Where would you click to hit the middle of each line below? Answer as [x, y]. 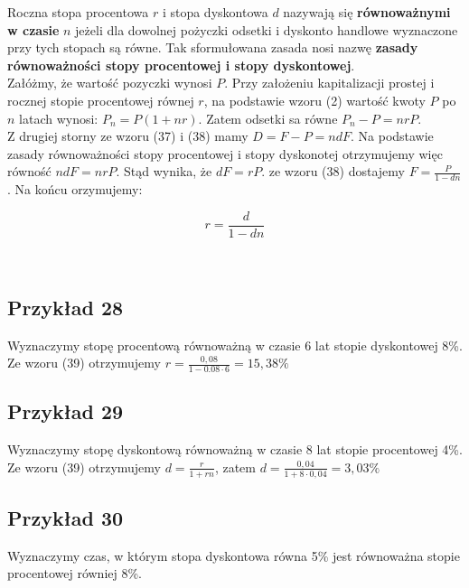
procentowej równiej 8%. [75, 573]
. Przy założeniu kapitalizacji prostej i [329, 83]
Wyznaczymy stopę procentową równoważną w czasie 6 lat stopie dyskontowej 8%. [235, 345]
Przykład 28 [66, 307]
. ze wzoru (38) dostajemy [333, 171]
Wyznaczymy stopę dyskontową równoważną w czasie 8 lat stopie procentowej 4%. [235, 449]
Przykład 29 [66, 411]
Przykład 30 [66, 518]
